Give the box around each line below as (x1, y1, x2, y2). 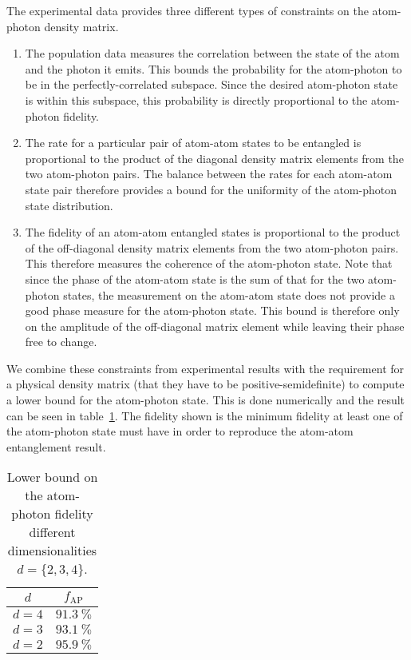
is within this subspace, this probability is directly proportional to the (25, 91, 368, 108)
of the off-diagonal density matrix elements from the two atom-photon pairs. (25, 239, 399, 256)
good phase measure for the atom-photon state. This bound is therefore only (25, 302, 400, 319)
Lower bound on (6, 467, 98, 487)
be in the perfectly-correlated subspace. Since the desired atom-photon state (25, 76, 398, 93)
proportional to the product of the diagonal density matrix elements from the (25, 149, 404, 166)
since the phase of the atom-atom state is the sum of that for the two (25, 270, 365, 287)
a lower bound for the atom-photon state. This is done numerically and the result (6, 392, 405, 408)
